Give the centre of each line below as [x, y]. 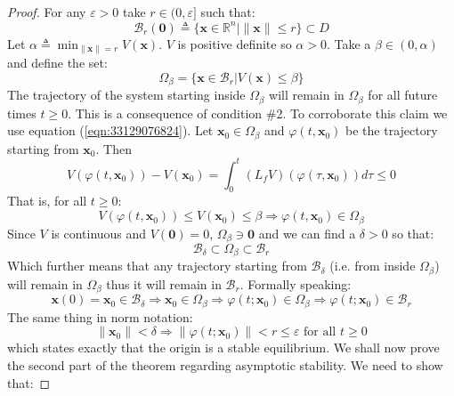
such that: [228, 12]
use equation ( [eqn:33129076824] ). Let [110, 130]
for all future [403, 95]
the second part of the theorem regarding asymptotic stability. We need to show [225, 364]
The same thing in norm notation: [100, 316]
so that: [413, 233]
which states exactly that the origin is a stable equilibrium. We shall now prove [223, 348]
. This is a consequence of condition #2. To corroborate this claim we [258, 113]
